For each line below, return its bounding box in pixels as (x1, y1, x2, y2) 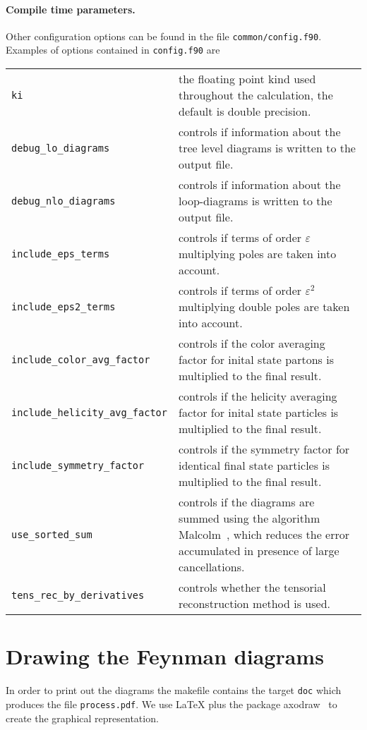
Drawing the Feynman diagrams (6, 642, 324, 671)
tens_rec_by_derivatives (11, 590, 145, 602)
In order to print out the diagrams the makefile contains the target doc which (6, 683, 342, 698)
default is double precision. (178, 103, 311, 120)
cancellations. (178, 559, 245, 576)
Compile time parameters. (6, 1, 136, 16)
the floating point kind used (178, 71, 316, 87)
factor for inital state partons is (178, 351, 334, 368)
